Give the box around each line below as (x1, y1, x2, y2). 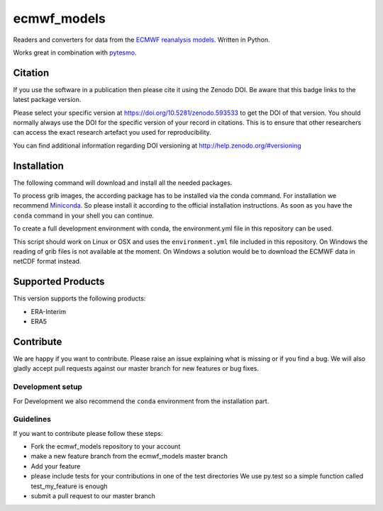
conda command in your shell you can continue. (13, 211, 155, 220)
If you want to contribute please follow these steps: (13, 429, 163, 437)
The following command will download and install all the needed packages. (13, 178, 233, 187)
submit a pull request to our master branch (30, 492, 156, 500)
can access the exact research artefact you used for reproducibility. (13, 128, 212, 137)
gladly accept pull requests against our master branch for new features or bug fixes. (13, 364, 259, 373)
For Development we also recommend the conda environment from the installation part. (13, 397, 270, 405)
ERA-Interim (30, 307, 67, 315)
